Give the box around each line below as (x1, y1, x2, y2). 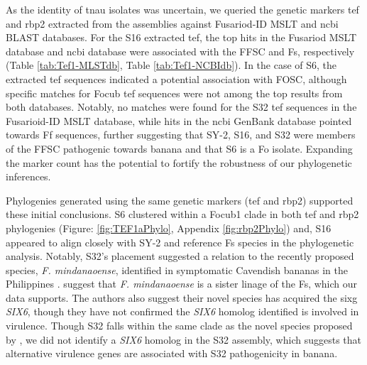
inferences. (6, 169, 51, 184)
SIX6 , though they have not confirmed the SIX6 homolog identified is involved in (6, 304, 359, 319)
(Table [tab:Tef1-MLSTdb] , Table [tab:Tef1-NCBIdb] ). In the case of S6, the (6, 58, 337, 72)
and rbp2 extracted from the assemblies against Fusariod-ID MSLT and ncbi (6, 16, 339, 31)
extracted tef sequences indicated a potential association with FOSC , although (6, 71, 347, 86)
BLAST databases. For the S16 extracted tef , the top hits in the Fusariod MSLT (6, 30, 357, 45)
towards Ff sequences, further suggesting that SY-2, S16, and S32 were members (6, 127, 356, 142)
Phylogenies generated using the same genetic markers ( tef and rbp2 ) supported (6, 192, 354, 207)
